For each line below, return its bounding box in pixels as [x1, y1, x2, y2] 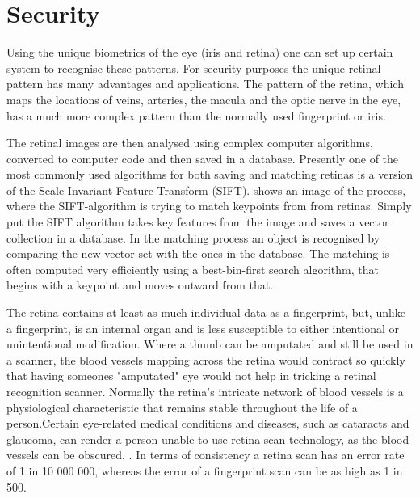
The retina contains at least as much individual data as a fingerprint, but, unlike [6, 304, 405, 321]
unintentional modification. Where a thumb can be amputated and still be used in [6, 336, 414, 352]
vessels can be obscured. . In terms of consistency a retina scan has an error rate [6, 446, 405, 463]
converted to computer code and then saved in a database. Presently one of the [6, 150, 399, 167]
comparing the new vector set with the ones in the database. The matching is [6, 245, 390, 262]
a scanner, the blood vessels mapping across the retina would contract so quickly [6, 351, 405, 368]
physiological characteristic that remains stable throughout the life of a [6, 399, 358, 416]
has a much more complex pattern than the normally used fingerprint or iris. [6, 107, 386, 124]
